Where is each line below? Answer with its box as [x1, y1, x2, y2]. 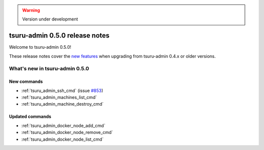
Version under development [22, 16, 78, 22]
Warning [22, 7, 40, 13]
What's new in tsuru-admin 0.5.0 [9, 65, 89, 72]
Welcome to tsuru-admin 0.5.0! [9, 44, 71, 50]
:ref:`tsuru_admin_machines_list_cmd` [21, 94, 97, 100]
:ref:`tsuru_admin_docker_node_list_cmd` [21, 136, 104, 142]
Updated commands [9, 113, 51, 119]
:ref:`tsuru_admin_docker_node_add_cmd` [21, 122, 106, 129]
